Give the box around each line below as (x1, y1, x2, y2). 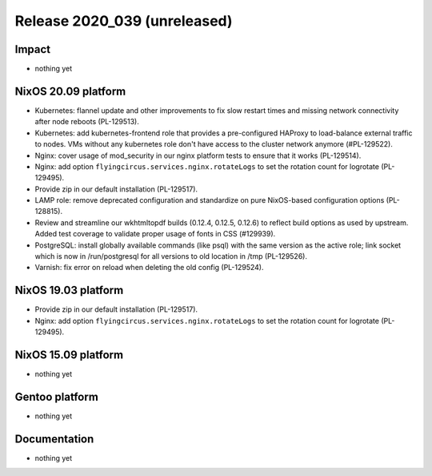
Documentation (14, 432, 94, 446)
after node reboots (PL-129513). (34, 117, 139, 127)
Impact (14, 42, 51, 56)
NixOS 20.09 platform (14, 84, 126, 98)
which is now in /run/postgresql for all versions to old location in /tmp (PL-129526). (34, 252, 308, 261)
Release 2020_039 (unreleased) (14, 12, 233, 30)
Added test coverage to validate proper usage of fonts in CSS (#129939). (34, 229, 276, 239)
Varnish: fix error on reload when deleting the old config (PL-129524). (34, 263, 264, 272)
